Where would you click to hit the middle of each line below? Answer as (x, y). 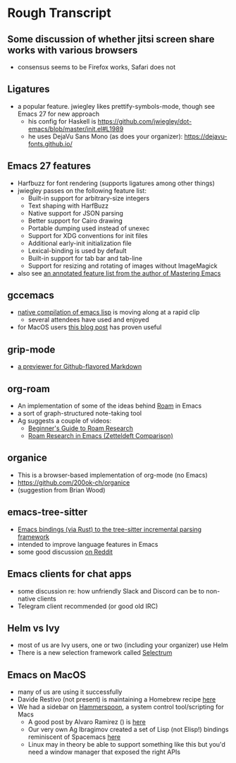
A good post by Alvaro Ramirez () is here (87, 722)
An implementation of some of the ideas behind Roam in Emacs (110, 406)
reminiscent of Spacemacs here (74, 737)
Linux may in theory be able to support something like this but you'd (126, 745)
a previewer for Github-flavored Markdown (80, 367)
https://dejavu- (206, 136)
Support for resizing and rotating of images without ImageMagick (123, 266)
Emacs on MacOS (47, 675)
